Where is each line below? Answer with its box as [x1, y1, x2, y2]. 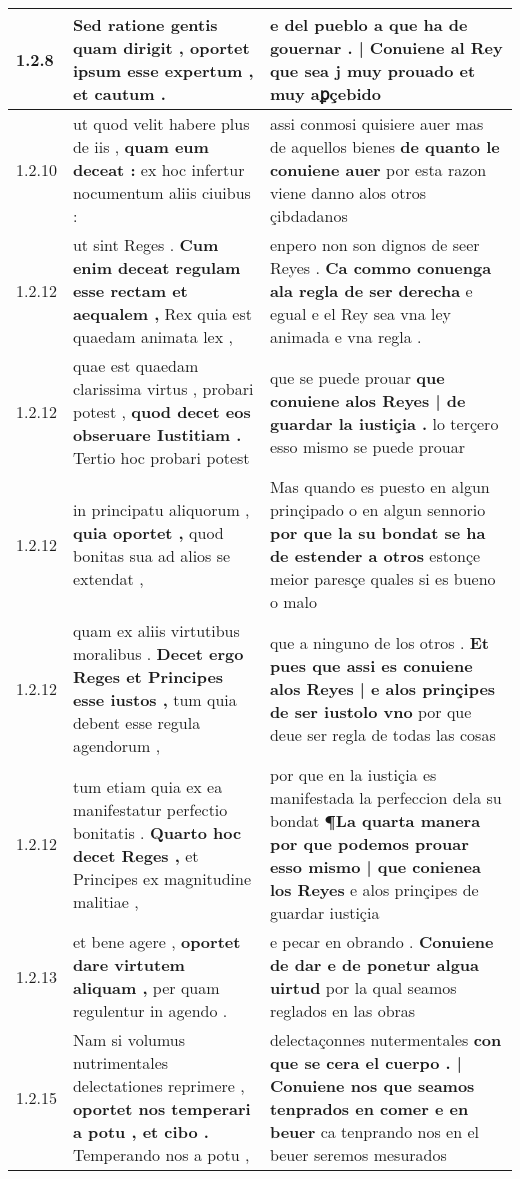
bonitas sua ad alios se [72, 544, 231, 567]
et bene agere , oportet [72, 930, 241, 953]
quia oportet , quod [72, 521, 224, 544]
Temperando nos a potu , [72, 1143, 250, 1166]
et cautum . [72, 82, 166, 105]
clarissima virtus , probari [72, 377, 254, 400]
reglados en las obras [269, 999, 416, 1022]
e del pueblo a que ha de [269, 13, 468, 36]
